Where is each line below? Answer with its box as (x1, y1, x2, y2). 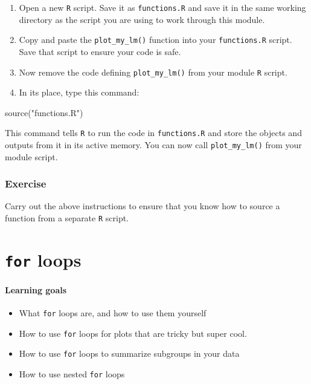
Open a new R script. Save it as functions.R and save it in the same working (19, 1, 306, 13)
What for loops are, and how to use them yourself (19, 307, 207, 319)
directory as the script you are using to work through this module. (19, 13, 265, 25)
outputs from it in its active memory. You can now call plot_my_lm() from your (5, 138, 302, 151)
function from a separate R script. (5, 212, 129, 224)
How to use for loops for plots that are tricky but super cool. (19, 327, 247, 339)
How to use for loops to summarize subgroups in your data (19, 347, 240, 360)
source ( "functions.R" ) (5, 106, 83, 119)
